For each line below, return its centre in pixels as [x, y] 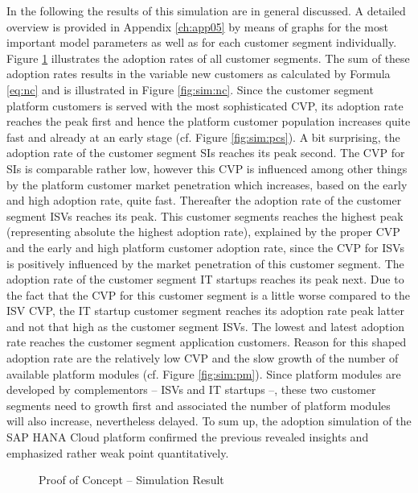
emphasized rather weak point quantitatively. [118, 452]
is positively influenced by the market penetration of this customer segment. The [205, 263]
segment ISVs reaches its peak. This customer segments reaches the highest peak [205, 215]
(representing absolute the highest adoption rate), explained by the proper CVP [203, 232]
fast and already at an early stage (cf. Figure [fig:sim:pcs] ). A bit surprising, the [203, 137]
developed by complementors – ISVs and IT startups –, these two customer [191, 389]
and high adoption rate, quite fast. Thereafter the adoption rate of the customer [204, 200]
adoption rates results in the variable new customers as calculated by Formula [199, 74]
